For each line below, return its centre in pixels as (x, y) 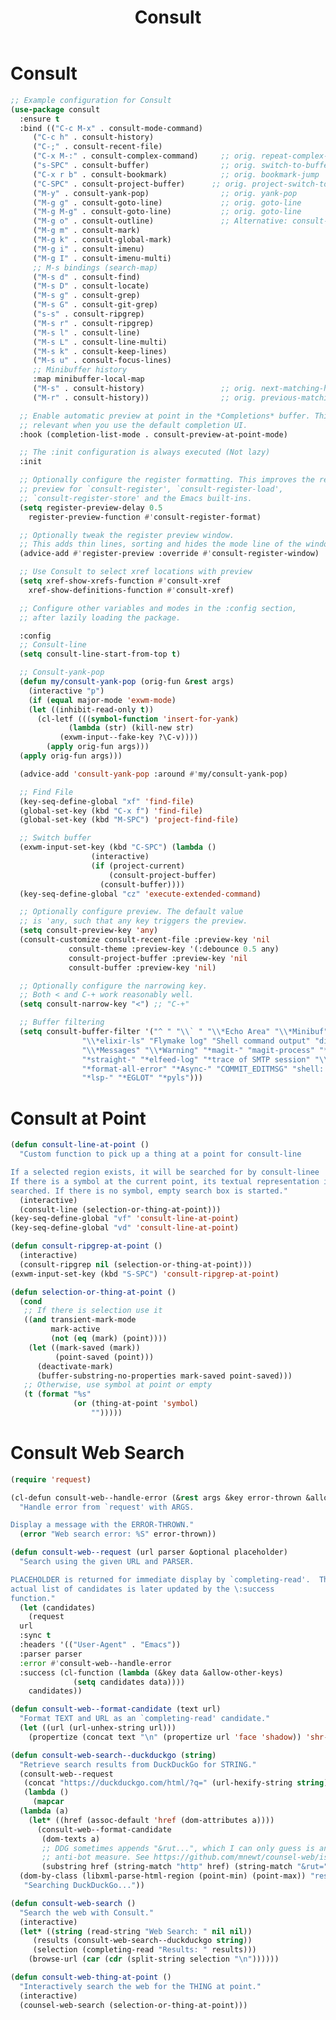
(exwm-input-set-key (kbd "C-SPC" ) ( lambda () (118, 847)
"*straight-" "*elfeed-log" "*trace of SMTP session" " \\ (205, 1059)
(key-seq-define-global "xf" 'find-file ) (107, 801)
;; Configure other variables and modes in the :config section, (158, 608)
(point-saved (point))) (104, 1357)
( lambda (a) (44, 1811)
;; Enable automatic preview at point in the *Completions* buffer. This (176, 416)
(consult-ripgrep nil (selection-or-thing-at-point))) (136, 1264)
